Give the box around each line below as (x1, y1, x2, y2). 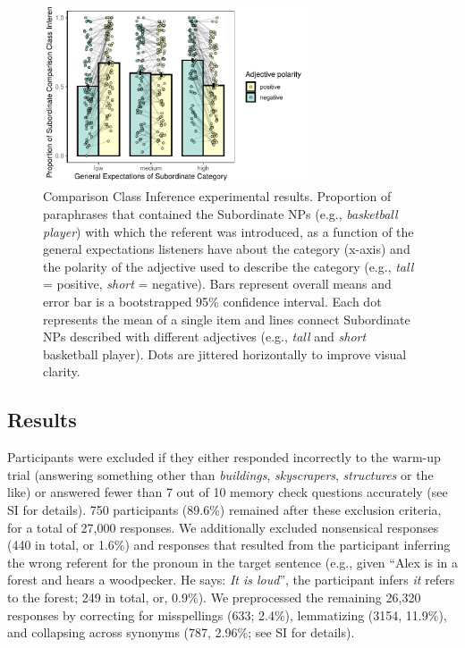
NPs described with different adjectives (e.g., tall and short (43, 327, 367, 346)
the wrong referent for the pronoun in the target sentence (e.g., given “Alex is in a (7, 552, 458, 571)
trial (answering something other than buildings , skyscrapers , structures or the (7, 465, 434, 484)
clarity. (43, 362, 80, 381)
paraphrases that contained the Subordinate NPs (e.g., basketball (43, 205, 398, 223)
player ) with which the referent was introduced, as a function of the (43, 222, 414, 240)
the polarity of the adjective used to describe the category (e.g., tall (43, 257, 414, 275)
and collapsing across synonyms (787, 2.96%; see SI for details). (7, 623, 355, 642)
